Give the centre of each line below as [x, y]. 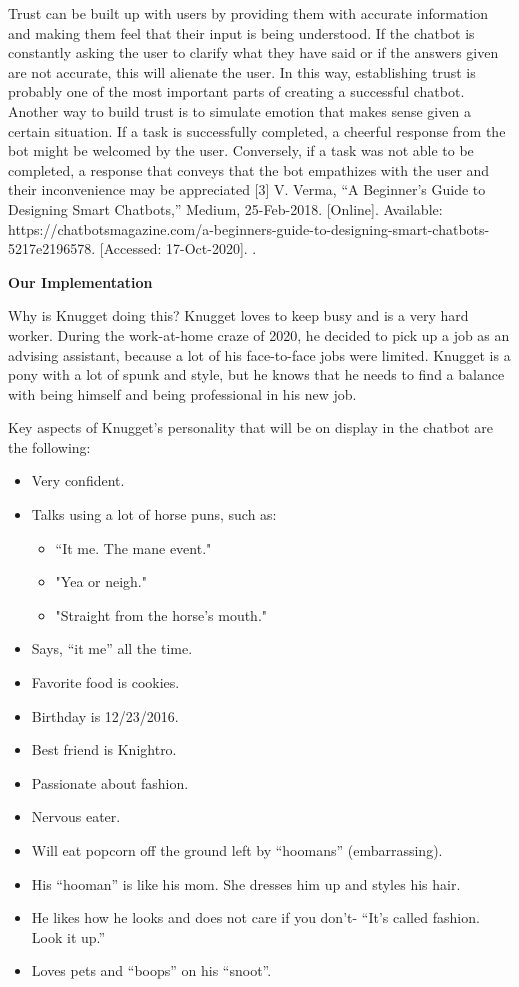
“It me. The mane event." [133, 547]
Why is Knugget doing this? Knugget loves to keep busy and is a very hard [238, 315]
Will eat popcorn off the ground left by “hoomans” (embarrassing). [237, 850]
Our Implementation [80, 281]
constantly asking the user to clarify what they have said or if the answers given [253, 52]
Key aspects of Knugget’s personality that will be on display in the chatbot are [251, 427]
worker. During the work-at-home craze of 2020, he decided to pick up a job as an [259, 334]
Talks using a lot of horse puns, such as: [154, 514]
